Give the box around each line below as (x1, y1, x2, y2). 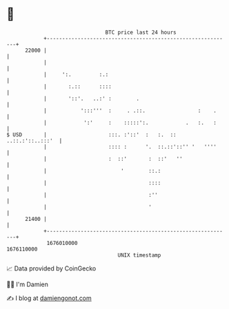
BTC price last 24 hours (105, 29, 177, 36)
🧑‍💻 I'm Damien (6, 280, 49, 288)
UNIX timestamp (117, 251, 161, 259)
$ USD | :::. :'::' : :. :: (6, 131, 177, 138)
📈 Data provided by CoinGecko (6, 264, 97, 273)
